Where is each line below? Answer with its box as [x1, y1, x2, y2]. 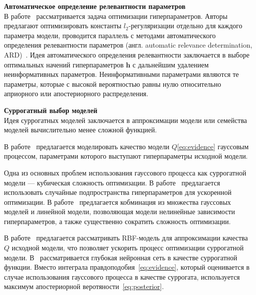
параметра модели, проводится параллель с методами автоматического [4, 30, 216, 40]
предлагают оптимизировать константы [4, 20, 122, 31]
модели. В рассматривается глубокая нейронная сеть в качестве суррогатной [4, 252, 238, 262]
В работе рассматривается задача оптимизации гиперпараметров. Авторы [4, 10, 228, 21]
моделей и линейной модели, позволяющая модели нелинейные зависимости [4, 206, 235, 217]
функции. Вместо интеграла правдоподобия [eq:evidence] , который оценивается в [4, 262, 250, 272]
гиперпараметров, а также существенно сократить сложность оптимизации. [4, 216, 231, 226]
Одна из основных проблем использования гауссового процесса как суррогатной [4, 167, 247, 177]
